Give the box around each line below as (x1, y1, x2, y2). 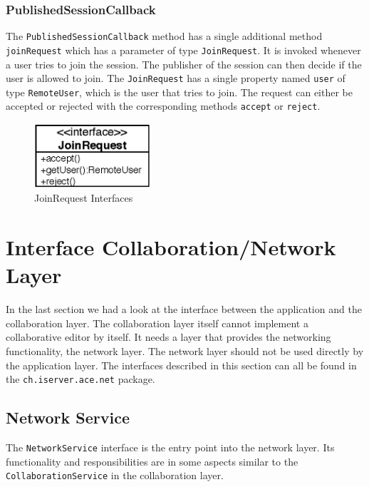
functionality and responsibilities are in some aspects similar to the (6, 453, 298, 468)
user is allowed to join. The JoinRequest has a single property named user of (6, 71, 345, 86)
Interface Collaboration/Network (6, 232, 336, 262)
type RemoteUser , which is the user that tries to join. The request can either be (6, 84, 353, 99)
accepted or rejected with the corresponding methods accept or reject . (6, 98, 321, 113)
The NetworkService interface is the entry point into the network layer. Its (6, 440, 335, 455)
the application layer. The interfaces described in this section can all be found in (6, 357, 357, 372)
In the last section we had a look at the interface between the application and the (6, 302, 362, 317)
